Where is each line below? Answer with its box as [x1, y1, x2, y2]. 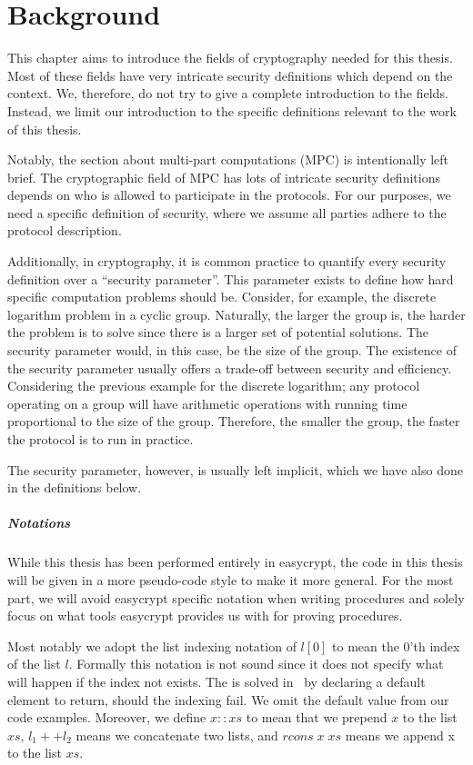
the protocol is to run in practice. [7, 430, 194, 448]
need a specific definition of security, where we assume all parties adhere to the [7, 203, 447, 222]
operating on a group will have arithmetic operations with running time [7, 393, 408, 412]
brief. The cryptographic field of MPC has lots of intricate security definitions [7, 167, 440, 186]
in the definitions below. [7, 478, 142, 497]
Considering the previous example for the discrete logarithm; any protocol [7, 376, 420, 395]
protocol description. [7, 221, 122, 240]
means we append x [345, 725, 455, 744]
